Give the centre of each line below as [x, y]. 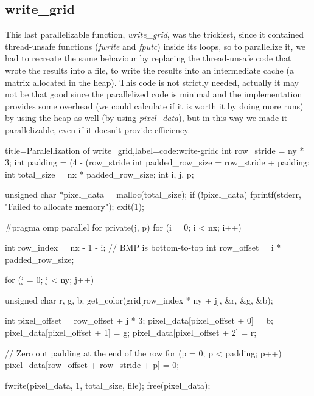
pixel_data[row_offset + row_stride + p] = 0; [92, 365]
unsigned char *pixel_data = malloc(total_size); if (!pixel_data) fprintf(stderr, [153, 194]
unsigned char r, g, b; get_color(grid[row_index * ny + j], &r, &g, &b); [139, 300]
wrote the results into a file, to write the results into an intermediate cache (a [149, 70]
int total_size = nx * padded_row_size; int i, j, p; [99, 174]
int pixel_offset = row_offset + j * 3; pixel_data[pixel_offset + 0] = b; [139, 320]
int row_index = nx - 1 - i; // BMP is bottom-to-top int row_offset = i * [143, 247]
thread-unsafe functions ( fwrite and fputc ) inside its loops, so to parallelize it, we [155, 46]
